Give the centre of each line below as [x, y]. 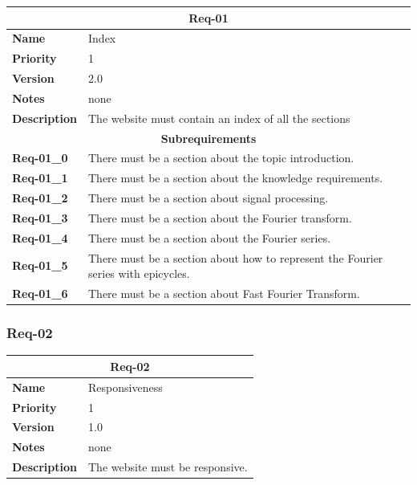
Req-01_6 [40, 293]
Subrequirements [208, 138]
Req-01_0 [40, 158]
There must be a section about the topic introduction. [221, 158]
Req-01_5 [40, 265]
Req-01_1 [40, 178]
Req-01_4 [40, 237]
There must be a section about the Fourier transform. [220, 217]
